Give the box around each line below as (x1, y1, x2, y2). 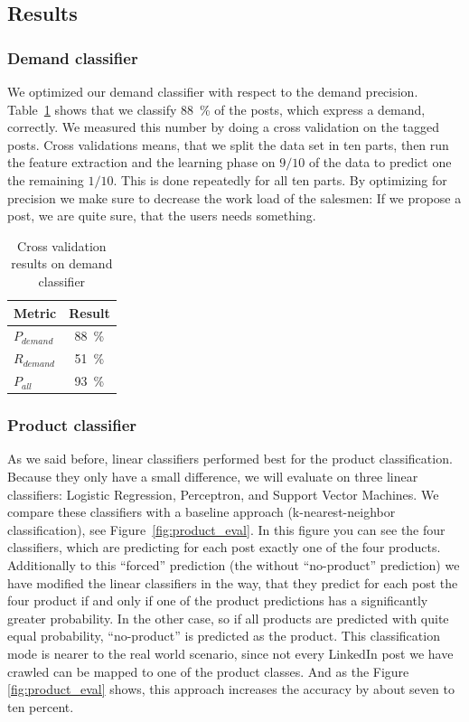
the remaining (7, 170, 84, 189)
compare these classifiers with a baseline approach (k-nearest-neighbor (7, 502, 396, 521)
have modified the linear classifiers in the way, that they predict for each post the (7, 573, 458, 592)
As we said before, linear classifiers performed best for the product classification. (7, 449, 453, 468)
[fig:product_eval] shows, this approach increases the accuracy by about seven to (7, 680, 455, 699)
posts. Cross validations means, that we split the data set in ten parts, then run (7, 135, 449, 154)
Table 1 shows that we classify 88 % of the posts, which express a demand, (7, 99, 426, 118)
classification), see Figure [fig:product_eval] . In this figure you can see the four (7, 520, 446, 539)
